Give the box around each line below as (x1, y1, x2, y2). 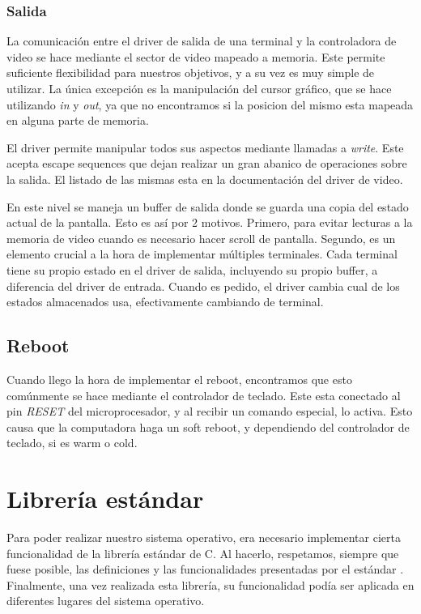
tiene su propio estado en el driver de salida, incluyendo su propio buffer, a (6, 261, 378, 278)
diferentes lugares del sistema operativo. (6, 592, 205, 609)
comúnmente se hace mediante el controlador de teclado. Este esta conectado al (6, 386, 401, 403)
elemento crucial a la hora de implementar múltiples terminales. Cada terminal (6, 245, 398, 262)
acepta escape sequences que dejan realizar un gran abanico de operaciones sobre (6, 155, 407, 172)
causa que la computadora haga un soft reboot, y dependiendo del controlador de (6, 418, 410, 435)
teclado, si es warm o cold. (6, 434, 138, 451)
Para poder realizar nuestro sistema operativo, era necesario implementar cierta (6, 529, 401, 546)
